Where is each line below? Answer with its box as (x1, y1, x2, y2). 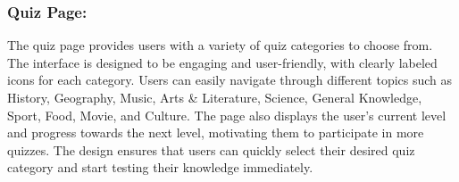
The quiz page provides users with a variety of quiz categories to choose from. (7, 36, 433, 54)
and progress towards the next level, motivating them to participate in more (7, 123, 424, 142)
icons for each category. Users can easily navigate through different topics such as (7, 70, 453, 89)
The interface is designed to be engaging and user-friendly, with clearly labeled (7, 53, 438, 71)
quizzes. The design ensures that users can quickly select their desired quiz (7, 140, 415, 159)
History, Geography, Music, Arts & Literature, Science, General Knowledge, (7, 88, 422, 106)
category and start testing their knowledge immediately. (7, 158, 313, 177)
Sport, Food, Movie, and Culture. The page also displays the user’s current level (7, 105, 446, 124)
